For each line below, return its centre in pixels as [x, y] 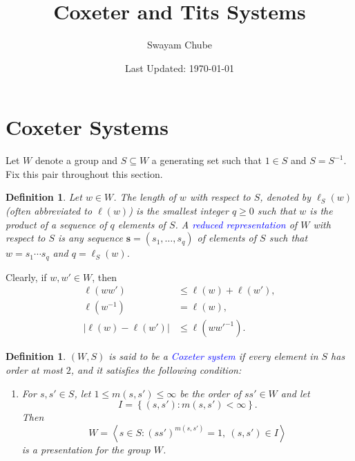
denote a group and [76, 160]
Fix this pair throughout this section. [84, 173]
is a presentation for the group [86, 449]
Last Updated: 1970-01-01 [180, 67]
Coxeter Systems [87, 127]
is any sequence [90, 238]
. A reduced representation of [236, 224]
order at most [34, 369]
